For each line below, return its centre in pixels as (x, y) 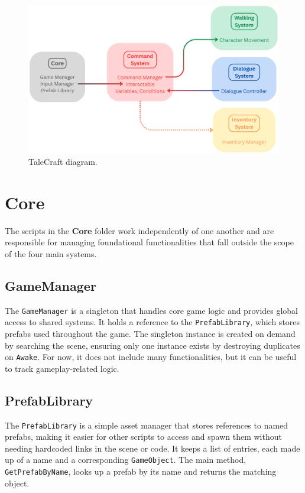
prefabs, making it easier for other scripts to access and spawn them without (143, 437)
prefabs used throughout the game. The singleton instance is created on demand (150, 333)
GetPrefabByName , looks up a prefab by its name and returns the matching (141, 471)
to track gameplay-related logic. (62, 368)
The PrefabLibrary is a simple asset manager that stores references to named (147, 425)
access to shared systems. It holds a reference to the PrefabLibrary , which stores (152, 322)
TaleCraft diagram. (63, 161)
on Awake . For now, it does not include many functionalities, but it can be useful (151, 357)
